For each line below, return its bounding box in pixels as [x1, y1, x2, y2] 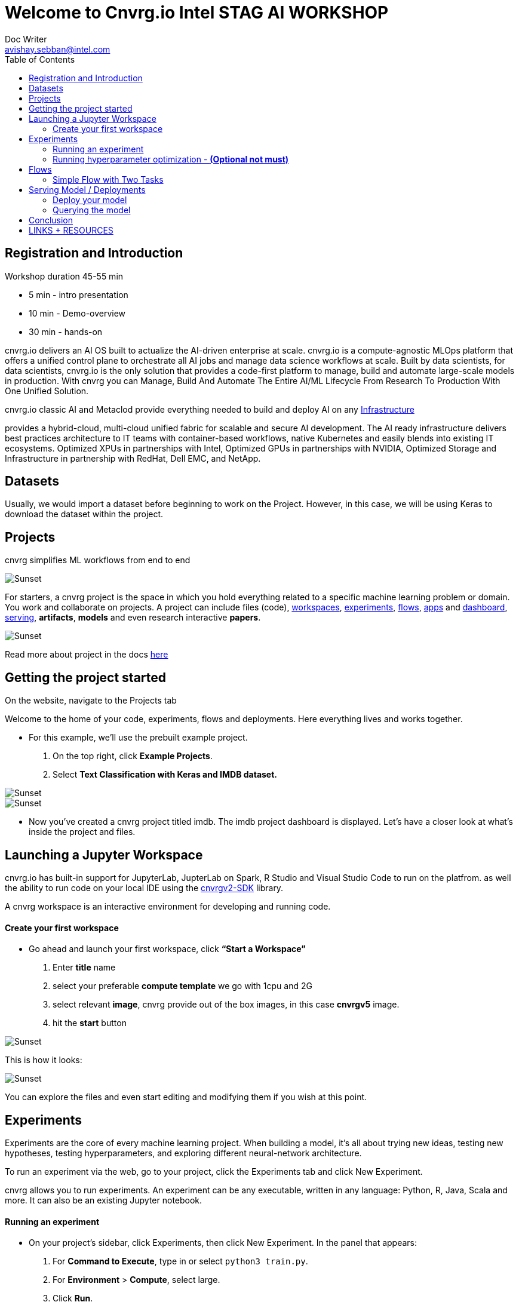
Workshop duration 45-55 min [5, 271, 124, 281]
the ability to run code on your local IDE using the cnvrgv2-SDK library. [5, 882, 284, 893]
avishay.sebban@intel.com [5, 44, 110, 54]
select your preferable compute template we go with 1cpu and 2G [53, 981, 312, 991]
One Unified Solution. [5, 385, 89, 396]
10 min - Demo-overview [29, 308, 126, 318]
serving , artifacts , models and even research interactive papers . [5, 612, 261, 623]
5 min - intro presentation [29, 289, 128, 300]
